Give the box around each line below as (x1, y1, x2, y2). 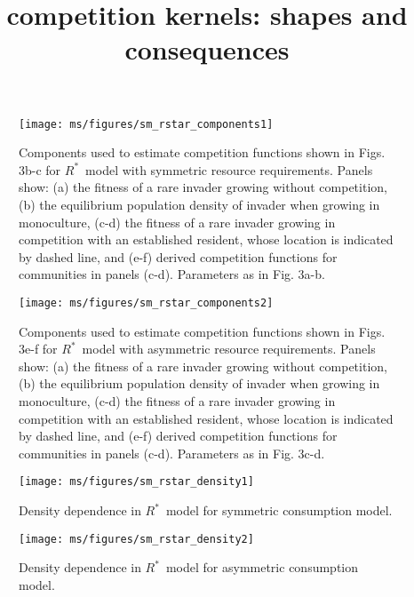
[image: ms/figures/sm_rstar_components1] (19, 117, 274, 131)
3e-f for (19, 339, 58, 358)
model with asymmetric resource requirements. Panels (82, 339, 376, 358)
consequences (124, 31, 290, 68)
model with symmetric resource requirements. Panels (85, 160, 373, 179)
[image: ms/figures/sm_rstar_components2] (19, 296, 274, 309)
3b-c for (19, 160, 61, 179)
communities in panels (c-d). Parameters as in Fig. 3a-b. (19, 265, 325, 283)
